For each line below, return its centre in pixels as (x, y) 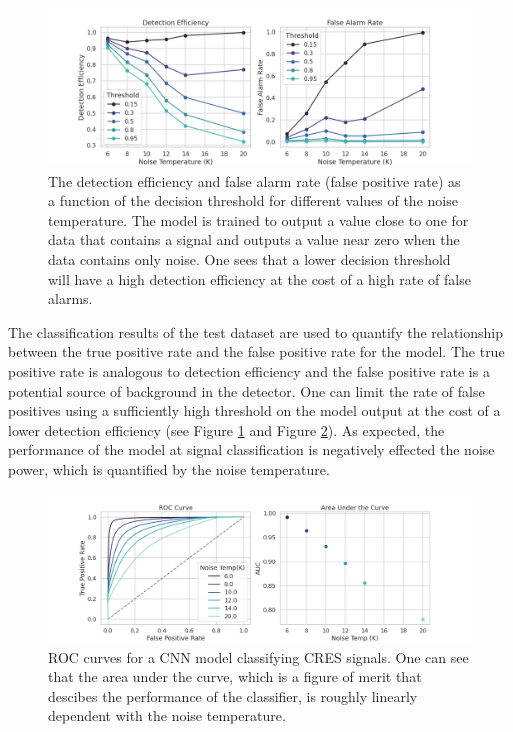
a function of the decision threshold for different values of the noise (253, 200)
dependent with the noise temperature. (167, 715)
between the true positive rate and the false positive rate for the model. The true (256, 351)
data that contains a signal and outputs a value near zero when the (254, 239)
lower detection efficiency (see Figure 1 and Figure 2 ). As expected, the (226, 429)
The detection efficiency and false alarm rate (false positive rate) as (254, 180)
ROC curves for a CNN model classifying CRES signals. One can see (258, 656)
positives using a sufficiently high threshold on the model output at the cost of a (254, 410)
